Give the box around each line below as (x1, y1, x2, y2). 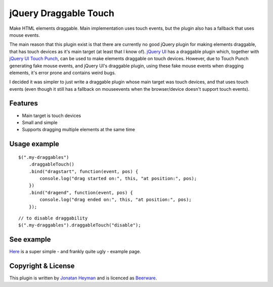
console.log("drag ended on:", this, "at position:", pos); (39, 197, 192, 203)
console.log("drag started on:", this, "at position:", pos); (39, 176, 197, 181)
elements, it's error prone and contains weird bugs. (9, 70, 116, 76)
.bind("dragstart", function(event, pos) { (28, 168, 139, 174)
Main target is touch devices (22, 112, 81, 119)
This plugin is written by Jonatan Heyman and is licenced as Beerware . (9, 275, 157, 281)
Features (9, 99, 38, 108)
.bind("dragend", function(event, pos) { (28, 190, 133, 195)
